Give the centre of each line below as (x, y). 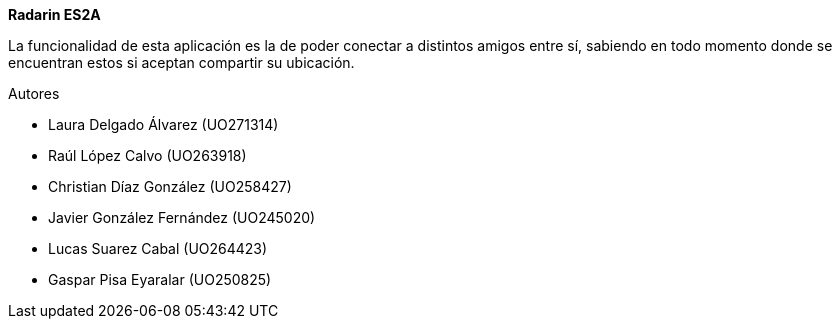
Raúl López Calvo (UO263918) (147, 155)
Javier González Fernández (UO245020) (182, 217)
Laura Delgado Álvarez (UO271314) (163, 124)
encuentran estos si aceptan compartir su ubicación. (181, 62)
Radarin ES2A (54, 14)
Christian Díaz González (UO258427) (170, 186)
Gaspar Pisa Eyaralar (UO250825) (160, 279)
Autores (34, 93)
